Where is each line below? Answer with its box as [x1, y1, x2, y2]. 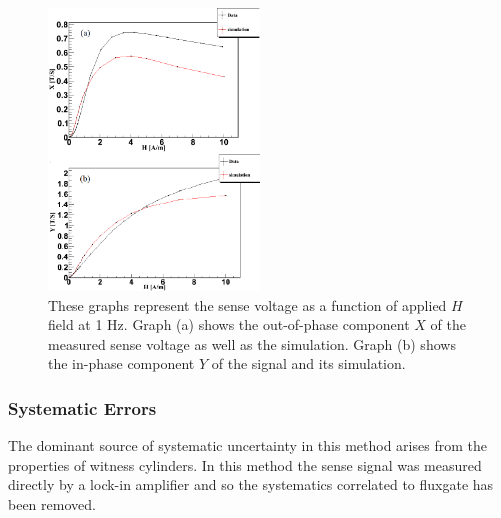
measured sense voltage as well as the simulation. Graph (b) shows [48, 333, 456, 354]
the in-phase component [48, 353, 195, 374]
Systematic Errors [8, 395, 157, 420]
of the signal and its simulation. [211, 353, 406, 374]
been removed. [8, 494, 96, 515]
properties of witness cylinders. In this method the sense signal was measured [8, 454, 482, 475]
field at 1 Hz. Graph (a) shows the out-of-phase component [48, 314, 410, 335]
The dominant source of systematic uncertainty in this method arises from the [8, 435, 487, 456]
